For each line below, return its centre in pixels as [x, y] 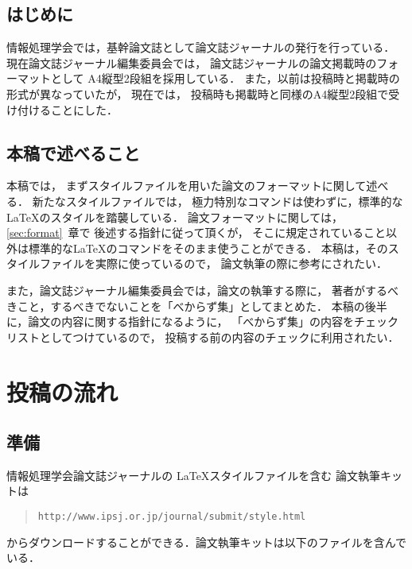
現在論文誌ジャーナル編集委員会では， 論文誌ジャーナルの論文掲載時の [192, 62]
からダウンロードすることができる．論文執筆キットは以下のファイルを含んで [207, 542]
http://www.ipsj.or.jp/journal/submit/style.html [172, 517]
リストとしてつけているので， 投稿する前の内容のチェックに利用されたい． [203, 337]
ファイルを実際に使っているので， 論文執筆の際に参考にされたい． [214, 263]
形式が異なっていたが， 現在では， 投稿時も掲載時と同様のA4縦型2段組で [198, 93]
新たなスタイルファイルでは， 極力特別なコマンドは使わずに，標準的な [218, 201]
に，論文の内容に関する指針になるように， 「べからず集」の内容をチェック [202, 321]
